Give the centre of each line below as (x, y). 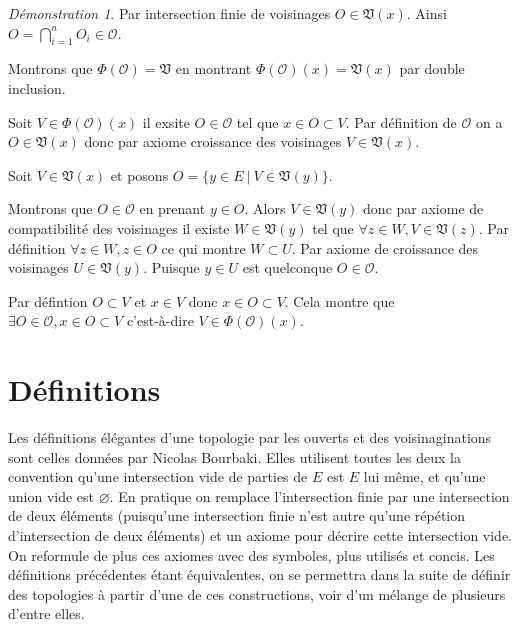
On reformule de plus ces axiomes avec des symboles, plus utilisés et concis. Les (251, 554)
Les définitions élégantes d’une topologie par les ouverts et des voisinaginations (250, 437)
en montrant (213, 68)
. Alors (265, 208)
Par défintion (48, 300)
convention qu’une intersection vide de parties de (158, 476)
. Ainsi (426, 13)
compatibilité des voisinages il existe (119, 227)
